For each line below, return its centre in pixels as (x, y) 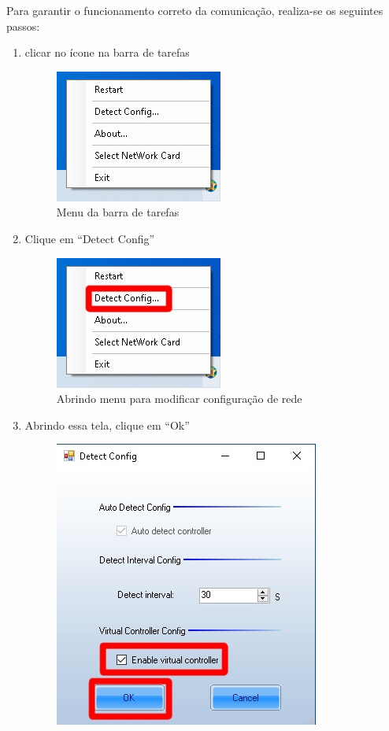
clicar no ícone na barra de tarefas (107, 52)
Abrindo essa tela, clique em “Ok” (107, 425)
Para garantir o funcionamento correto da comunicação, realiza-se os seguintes (195, 10)
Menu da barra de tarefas (118, 212)
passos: (23, 26)
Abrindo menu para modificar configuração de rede (179, 399)
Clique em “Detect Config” (90, 238)
